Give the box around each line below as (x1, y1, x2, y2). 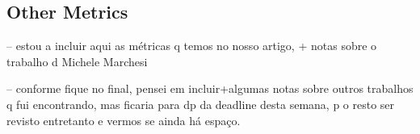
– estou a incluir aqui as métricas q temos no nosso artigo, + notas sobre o (6, 37, 377, 54)
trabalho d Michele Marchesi (6, 52, 148, 69)
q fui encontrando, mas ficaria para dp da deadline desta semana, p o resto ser (6, 95, 395, 112)
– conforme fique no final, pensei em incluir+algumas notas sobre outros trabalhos (6, 80, 414, 97)
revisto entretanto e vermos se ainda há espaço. (6, 111, 241, 128)
